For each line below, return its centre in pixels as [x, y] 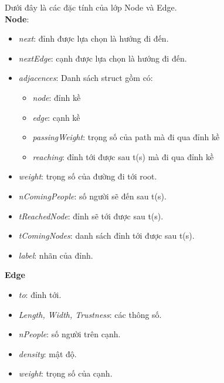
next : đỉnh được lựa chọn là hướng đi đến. [94, 38]
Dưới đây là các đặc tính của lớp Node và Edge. [91, 7]
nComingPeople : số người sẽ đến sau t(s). [92, 196]
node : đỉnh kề [57, 97]
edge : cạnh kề [56, 117]
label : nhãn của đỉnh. [56, 255]
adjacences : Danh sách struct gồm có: [86, 78]
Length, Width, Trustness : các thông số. [90, 314]
